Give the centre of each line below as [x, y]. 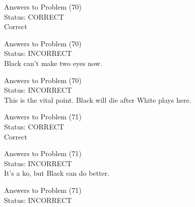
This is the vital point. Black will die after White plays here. [98, 99]
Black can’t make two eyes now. [53, 63]
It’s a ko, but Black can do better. [57, 173]
